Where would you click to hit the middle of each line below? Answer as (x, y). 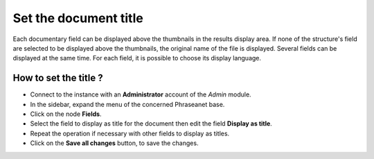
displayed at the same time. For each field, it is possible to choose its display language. (137, 58)
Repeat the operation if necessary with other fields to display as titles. (130, 133)
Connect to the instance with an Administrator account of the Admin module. (141, 94)
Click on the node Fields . (66, 114)
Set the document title (78, 18)
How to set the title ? (58, 78)
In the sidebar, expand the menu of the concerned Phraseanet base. (127, 104)
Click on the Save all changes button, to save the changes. (114, 143)
